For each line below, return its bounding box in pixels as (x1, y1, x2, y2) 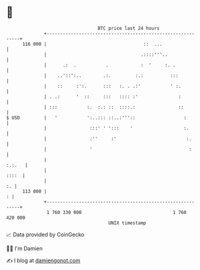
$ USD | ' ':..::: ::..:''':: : (6, 114, 187, 121)
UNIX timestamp (108, 219, 147, 226)
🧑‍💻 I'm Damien (6, 245, 43, 252)
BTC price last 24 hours (97, 25, 160, 31)
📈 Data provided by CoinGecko (6, 231, 85, 238)
